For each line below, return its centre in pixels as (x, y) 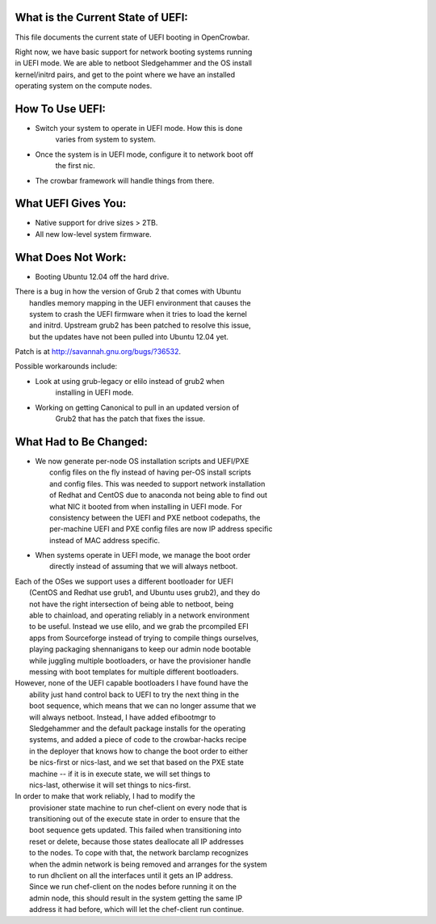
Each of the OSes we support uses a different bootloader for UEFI (124, 581)
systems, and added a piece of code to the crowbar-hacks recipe (138, 740)
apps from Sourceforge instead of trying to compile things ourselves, (144, 638)
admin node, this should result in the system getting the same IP (136, 898)
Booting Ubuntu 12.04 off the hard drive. (102, 276)
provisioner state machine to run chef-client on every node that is (138, 808)
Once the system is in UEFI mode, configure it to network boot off (144, 154)
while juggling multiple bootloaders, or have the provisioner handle (140, 660)
